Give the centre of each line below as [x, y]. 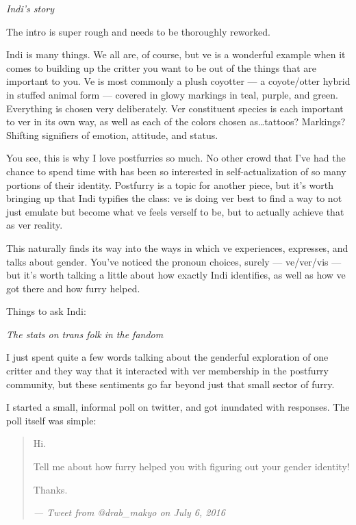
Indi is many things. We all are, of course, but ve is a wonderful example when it [176, 54]
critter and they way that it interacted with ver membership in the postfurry [168, 371]
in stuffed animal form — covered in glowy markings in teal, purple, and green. [172, 94]
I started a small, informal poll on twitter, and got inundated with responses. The [178, 407]
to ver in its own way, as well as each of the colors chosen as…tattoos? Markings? [176, 121]
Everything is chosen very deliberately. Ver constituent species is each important [175, 108]
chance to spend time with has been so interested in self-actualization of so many [176, 171]
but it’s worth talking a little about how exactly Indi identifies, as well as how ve [176, 275]
